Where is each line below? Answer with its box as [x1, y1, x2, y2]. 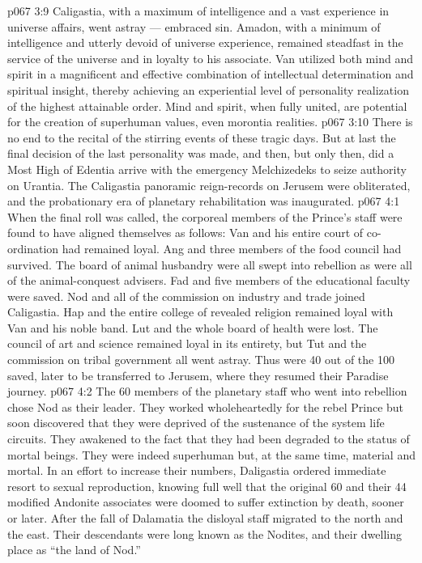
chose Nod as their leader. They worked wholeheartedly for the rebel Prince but [7, 398, 404, 415]
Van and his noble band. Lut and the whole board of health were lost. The [7, 319, 378, 336]
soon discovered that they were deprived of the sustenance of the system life [7, 414, 385, 431]
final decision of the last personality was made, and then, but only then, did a [7, 145, 394, 162]
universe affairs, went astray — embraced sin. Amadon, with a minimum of [7, 18, 381, 35]
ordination [7, 239, 59, 256]
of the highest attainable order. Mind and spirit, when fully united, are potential [7, 97, 407, 114]
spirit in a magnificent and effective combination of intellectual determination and [7, 66, 414, 83]
